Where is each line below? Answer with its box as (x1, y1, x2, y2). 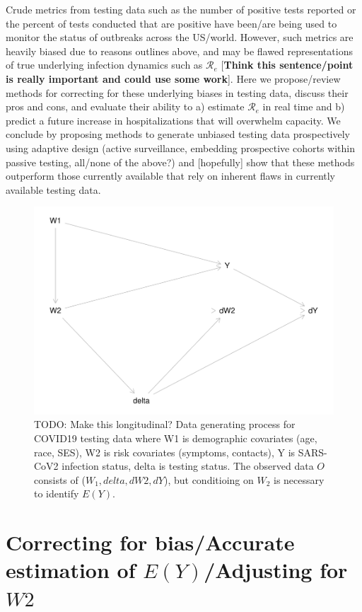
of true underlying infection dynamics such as (6, 57, 203, 72)
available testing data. (6, 182, 101, 197)
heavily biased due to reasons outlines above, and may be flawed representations (6, 43, 353, 58)
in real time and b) (262, 99, 345, 114)
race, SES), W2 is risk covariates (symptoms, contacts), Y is (34, 444, 296, 459)
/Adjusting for (204, 555, 348, 584)
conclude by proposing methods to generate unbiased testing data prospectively (6, 127, 351, 142)
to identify (34, 486, 79, 501)
